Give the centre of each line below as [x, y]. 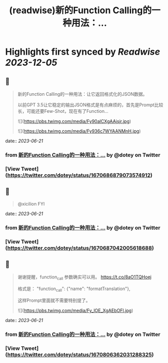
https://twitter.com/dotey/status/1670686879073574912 [79, 175]
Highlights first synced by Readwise [83, 52]
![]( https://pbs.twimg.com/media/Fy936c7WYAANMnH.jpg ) [79, 131]
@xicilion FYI [31, 204]
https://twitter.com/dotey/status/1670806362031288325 [80, 354]
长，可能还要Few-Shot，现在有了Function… [63, 111]
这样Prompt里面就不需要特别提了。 [54, 300]
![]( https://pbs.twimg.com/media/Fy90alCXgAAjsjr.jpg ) [74, 121]
